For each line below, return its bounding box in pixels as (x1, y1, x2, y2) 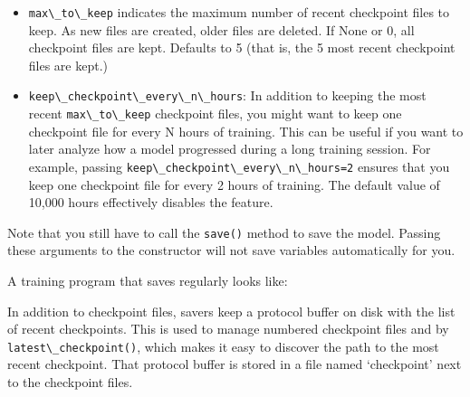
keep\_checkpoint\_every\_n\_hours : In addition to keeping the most (28, 86, 427, 105)
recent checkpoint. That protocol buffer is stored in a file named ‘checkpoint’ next (7, 354, 462, 373)
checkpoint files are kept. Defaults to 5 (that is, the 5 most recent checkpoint (28, 38, 456, 57)
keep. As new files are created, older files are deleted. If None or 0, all (28, 20, 415, 39)
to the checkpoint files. (7, 373, 133, 392)
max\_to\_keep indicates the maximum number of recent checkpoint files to (28, 3, 450, 21)
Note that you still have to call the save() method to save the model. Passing (7, 222, 441, 241)
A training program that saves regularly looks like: (7, 271, 288, 290)
